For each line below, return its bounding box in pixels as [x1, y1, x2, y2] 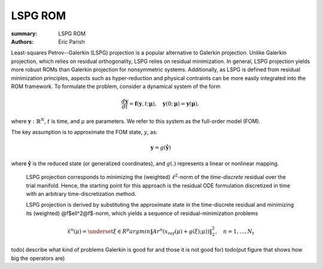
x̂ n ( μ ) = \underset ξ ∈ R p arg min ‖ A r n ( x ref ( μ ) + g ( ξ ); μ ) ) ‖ [67, 227, 212, 236]
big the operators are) [11, 255, 65, 262]
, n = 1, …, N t [215, 228, 254, 236]
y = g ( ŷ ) [150, 144, 172, 151]
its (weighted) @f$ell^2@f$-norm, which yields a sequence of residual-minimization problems [26, 210, 258, 217]
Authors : [11, 38, 34, 45]
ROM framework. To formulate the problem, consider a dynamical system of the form [11, 83, 221, 90]
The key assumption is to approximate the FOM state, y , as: [11, 129, 158, 136]
